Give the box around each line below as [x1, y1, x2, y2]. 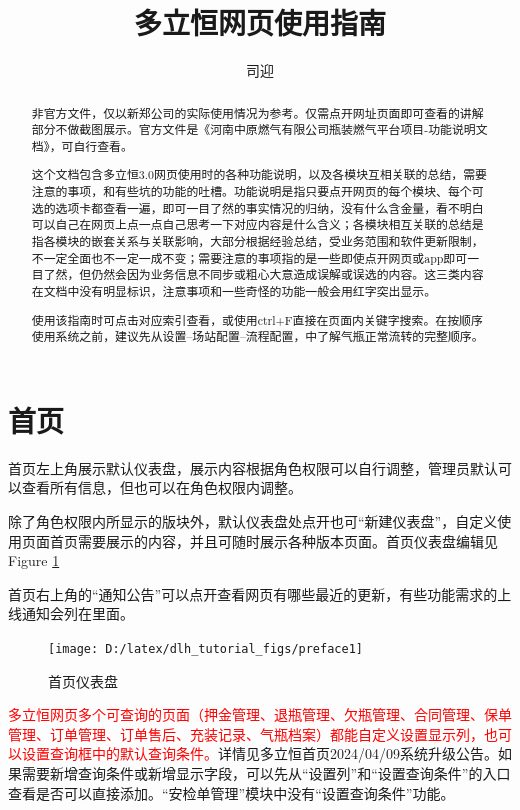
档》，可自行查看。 [31, 137, 133, 154]
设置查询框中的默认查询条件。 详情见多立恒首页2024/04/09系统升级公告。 [21, 743, 498, 764]
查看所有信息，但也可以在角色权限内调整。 [21, 477, 302, 498]
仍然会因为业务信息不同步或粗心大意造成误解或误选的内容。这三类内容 [91, 266, 484, 283]
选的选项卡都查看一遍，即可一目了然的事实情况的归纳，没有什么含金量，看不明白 [31, 199, 484, 216]
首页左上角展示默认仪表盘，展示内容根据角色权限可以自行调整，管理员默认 [8, 457, 498, 478]
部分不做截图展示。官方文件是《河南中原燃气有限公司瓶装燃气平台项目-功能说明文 [31, 121, 488, 138]
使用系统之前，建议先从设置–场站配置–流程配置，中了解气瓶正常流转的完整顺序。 [31, 328, 484, 345]
